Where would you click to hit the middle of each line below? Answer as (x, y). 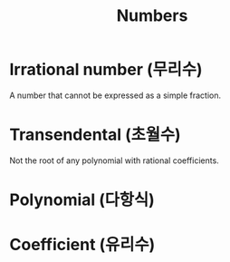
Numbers (152, 16)
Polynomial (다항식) (82, 200)
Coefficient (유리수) (82, 245)
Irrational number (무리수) (106, 70)
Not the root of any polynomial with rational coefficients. (114, 160)
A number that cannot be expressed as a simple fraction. (115, 95)
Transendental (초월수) (95, 135)
